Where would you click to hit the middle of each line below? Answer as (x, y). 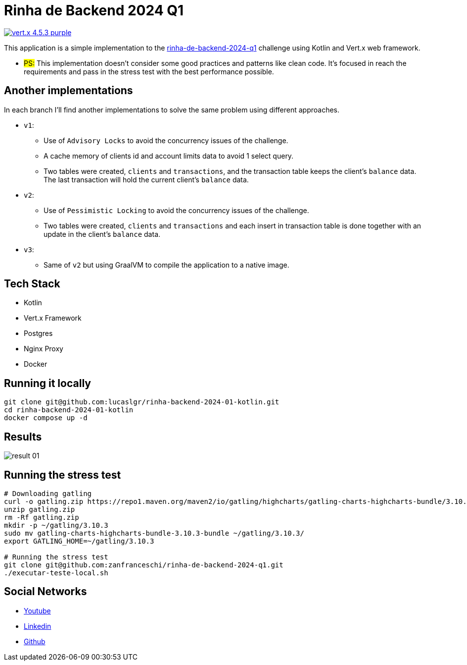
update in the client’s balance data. (102, 234)
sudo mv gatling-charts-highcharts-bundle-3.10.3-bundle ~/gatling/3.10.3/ (154, 533)
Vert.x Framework (53, 318)
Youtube (37, 610)
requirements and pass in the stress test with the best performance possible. (149, 71)
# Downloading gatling (48, 493)
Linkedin (38, 626)
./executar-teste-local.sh (56, 573)
